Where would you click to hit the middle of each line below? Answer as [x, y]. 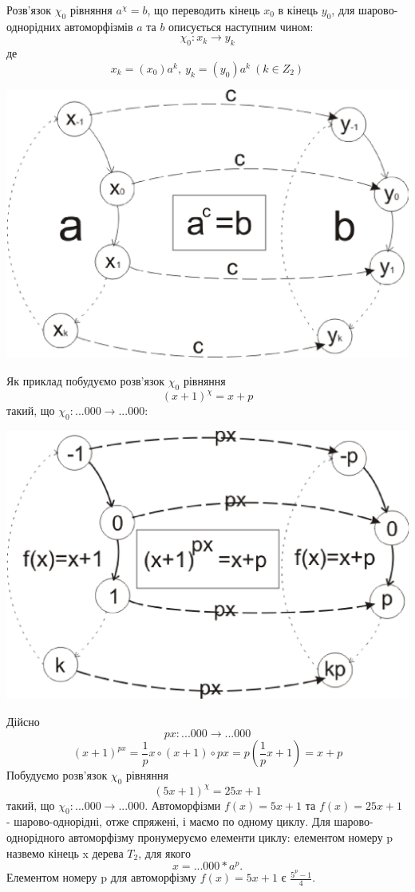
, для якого [164, 853]
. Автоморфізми [183, 805]
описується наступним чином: [241, 26]
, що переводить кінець [204, 10]
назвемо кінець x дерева [65, 853]
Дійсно [23, 721]
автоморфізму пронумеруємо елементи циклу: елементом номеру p [231, 837]
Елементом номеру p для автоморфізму [102, 877]
